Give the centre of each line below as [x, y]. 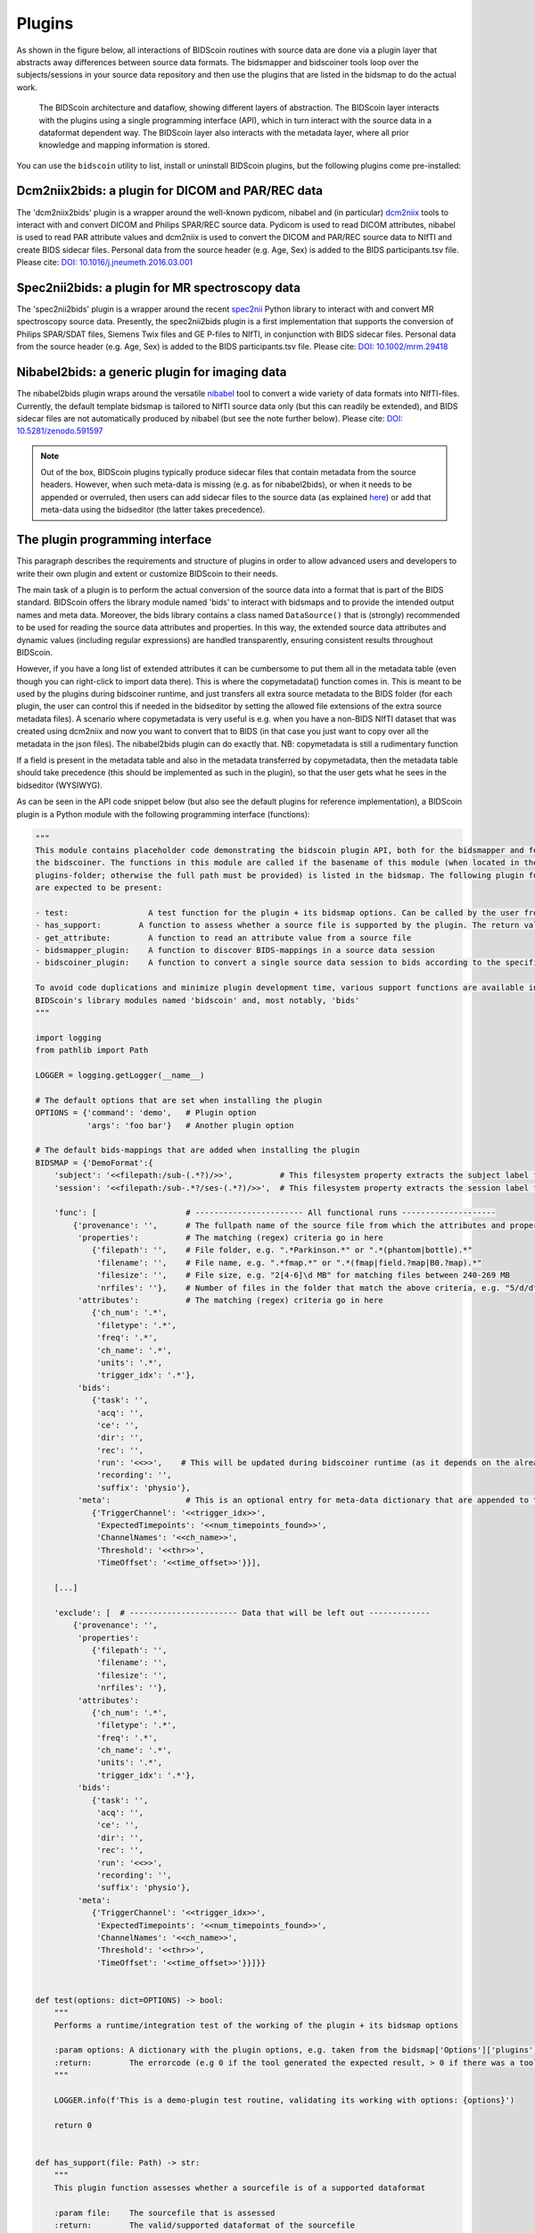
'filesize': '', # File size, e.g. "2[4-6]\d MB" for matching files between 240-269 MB [303, 1275]
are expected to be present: [99, 888]
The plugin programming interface [114, 540]
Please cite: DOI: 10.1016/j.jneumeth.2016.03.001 [105, 263]
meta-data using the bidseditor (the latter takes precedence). [153, 510]
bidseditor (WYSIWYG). [59, 785]
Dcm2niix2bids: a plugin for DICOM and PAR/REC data [169, 191]
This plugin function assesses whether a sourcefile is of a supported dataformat [240, 2187]
